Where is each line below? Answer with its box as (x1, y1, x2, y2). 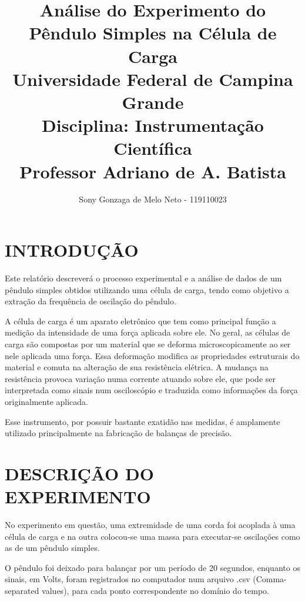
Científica (113, 136, 192, 160)
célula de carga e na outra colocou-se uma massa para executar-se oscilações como (5, 530, 300, 542)
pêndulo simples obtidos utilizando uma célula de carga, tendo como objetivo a (5, 283, 289, 295)
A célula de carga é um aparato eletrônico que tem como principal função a (5, 314, 276, 327)
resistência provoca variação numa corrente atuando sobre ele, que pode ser (5, 372, 276, 384)
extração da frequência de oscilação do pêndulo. (5, 295, 176, 307)
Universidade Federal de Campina (12, 67, 293, 91)
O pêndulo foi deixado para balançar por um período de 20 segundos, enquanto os (5, 561, 300, 573)
